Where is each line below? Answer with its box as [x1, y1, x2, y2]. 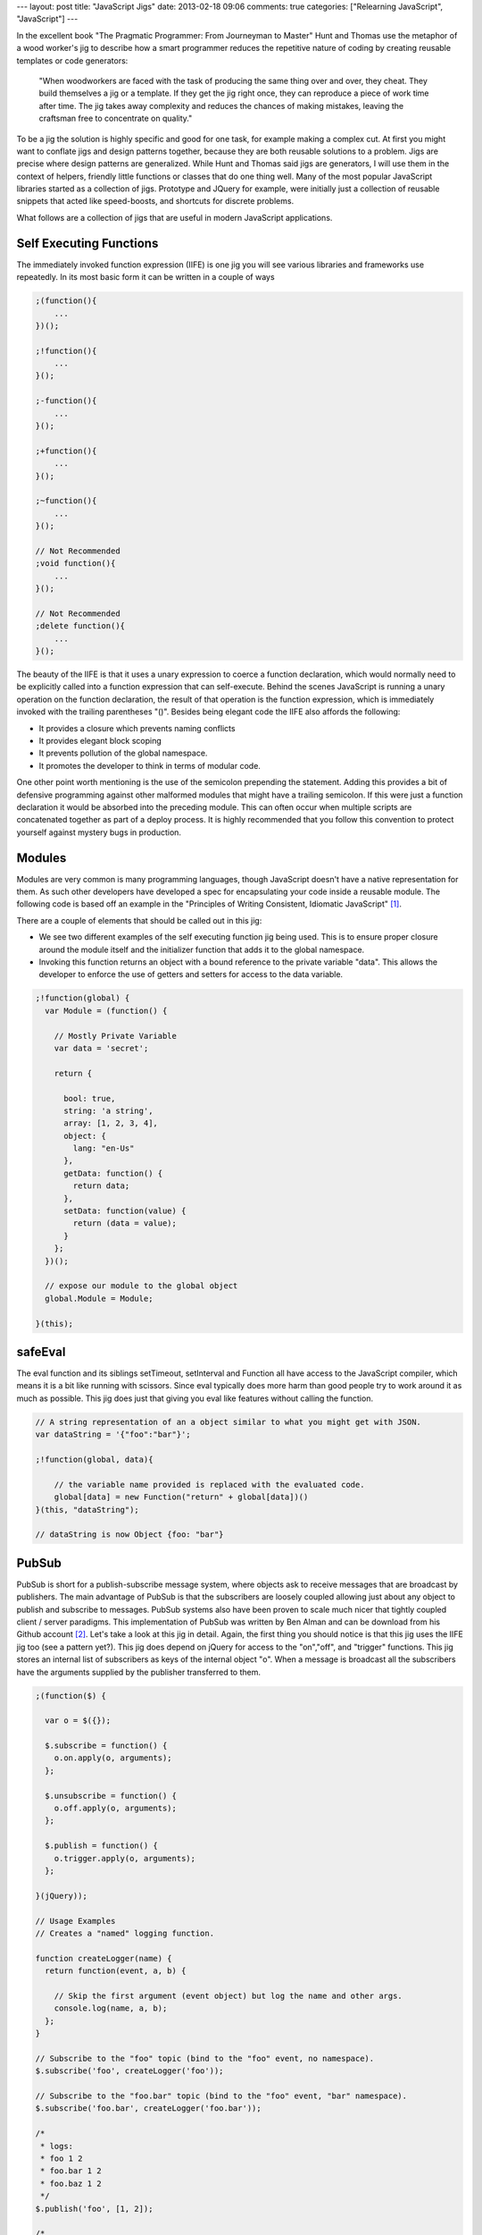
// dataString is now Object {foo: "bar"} [35, 1530, 224, 1539]
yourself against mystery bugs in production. [16, 827, 182, 838]
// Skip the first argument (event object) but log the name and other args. [54, 1990, 403, 2001]
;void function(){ [35, 559, 116, 569]
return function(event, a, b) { [45, 1966, 187, 1976]
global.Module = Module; [45, 1293, 154, 1303]
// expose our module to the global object [45, 1281, 238, 1291]
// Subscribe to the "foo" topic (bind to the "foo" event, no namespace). [35, 2053, 375, 2063]
